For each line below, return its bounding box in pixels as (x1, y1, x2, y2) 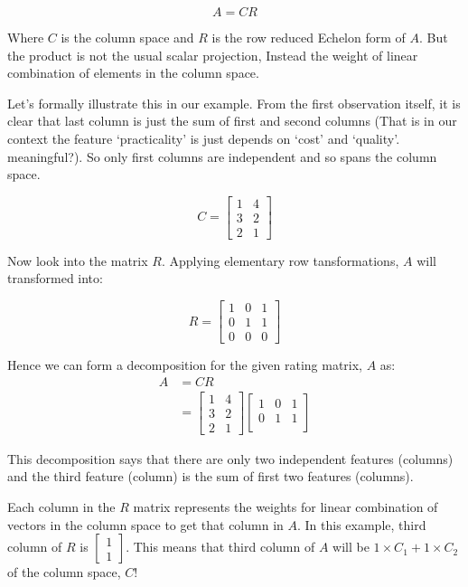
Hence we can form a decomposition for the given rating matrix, (7, 355, 362, 374)
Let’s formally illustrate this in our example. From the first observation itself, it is (7, 93, 461, 112)
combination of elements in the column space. (7, 63, 259, 82)
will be (332, 537, 370, 556)
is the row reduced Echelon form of (211, 28, 406, 46)
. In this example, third (297, 515, 426, 534)
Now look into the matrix (7, 251, 148, 270)
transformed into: (7, 269, 103, 288)
